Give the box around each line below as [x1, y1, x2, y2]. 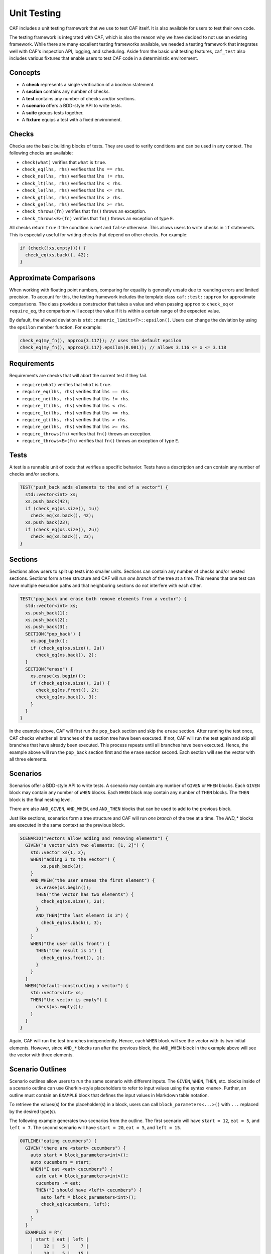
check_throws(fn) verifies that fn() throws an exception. [22, 208, 147, 214]
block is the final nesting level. [9, 797, 72, 803]
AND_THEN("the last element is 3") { [36, 913, 129, 918]
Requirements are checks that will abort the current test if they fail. [9, 372, 148, 378]
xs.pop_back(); [30, 638, 68, 644]
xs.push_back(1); [25, 610, 68, 615]
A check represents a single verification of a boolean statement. [22, 82, 155, 88]
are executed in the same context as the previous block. [9, 822, 125, 828]
